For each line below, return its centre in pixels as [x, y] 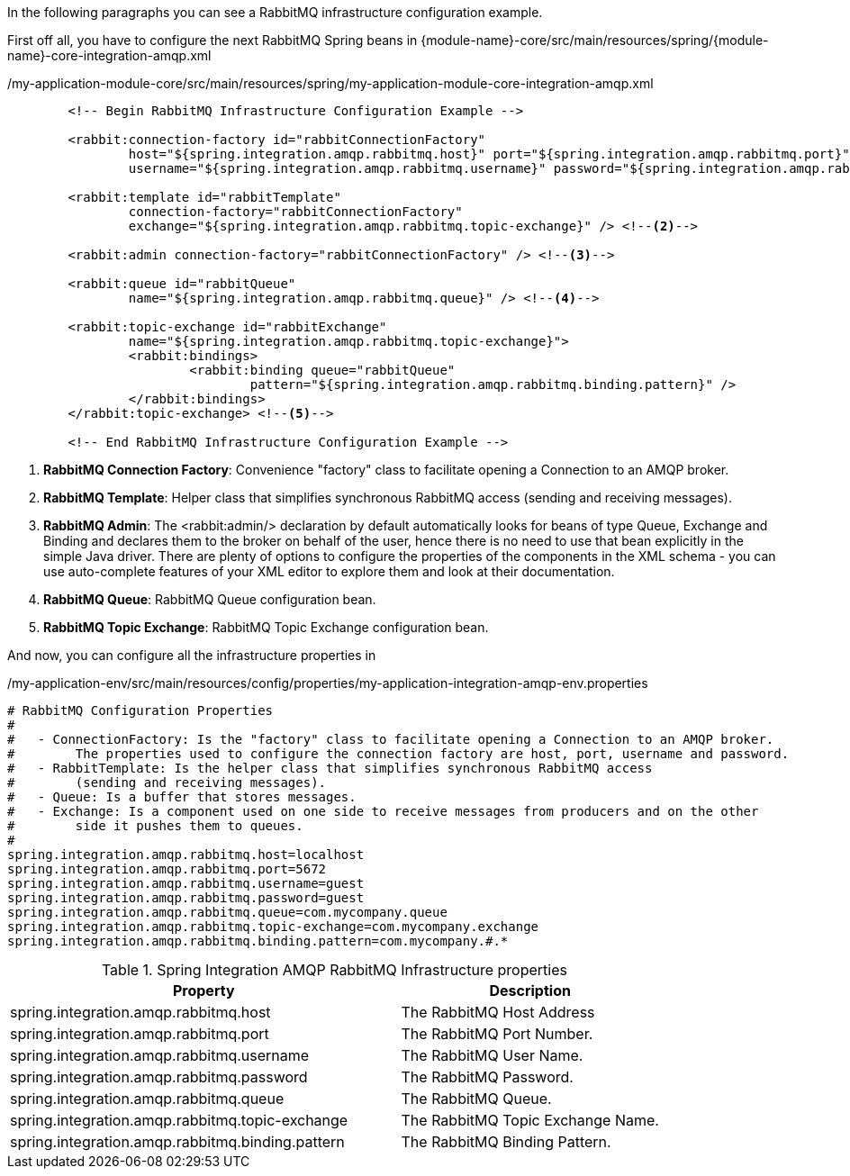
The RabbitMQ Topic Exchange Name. [530, 1120]
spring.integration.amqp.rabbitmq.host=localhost [186, 855]
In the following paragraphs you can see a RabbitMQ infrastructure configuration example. [275, 12]
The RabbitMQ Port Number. [497, 1034]
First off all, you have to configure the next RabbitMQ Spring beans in [212, 40]
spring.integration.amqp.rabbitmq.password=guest [186, 898]
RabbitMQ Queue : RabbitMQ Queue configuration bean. [210, 599]
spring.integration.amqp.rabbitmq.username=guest [186, 883]
